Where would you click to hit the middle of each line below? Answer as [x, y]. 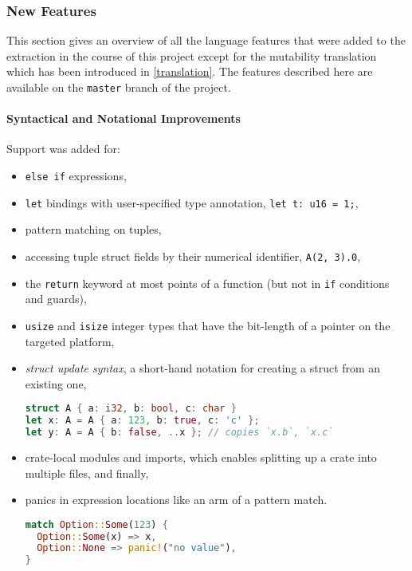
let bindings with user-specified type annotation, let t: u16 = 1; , [192, 202]
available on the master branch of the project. [119, 87]
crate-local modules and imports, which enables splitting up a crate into [201, 457]
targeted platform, [70, 341]
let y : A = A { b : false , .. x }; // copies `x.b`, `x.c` [179, 433]
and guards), [56, 299]
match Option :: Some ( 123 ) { [96, 524]
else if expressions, [76, 176]
